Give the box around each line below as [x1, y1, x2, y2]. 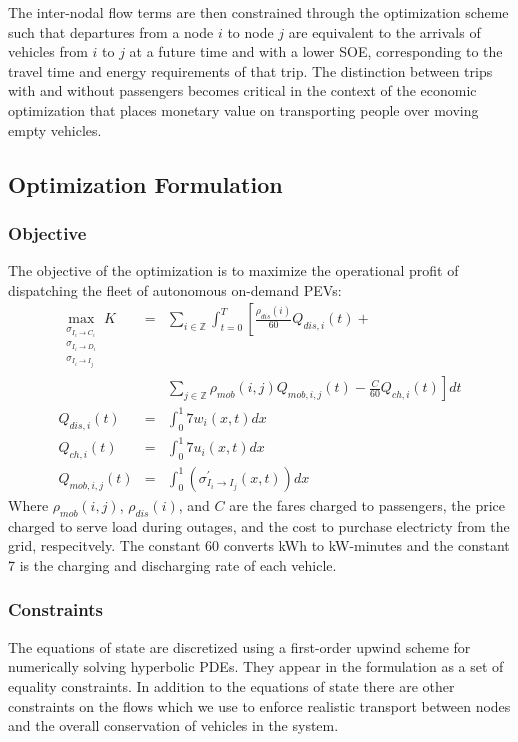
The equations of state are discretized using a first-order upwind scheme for [8, 636, 471, 657]
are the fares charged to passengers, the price [229, 494, 505, 515]
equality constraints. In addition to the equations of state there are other [8, 675, 455, 696]
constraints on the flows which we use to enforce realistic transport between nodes [8, 695, 511, 716]
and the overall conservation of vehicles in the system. [8, 715, 339, 736]
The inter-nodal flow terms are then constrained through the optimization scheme [8, 2, 509, 22]
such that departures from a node [8, 21, 214, 42]
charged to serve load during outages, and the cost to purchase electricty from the [8, 515, 510, 536]
